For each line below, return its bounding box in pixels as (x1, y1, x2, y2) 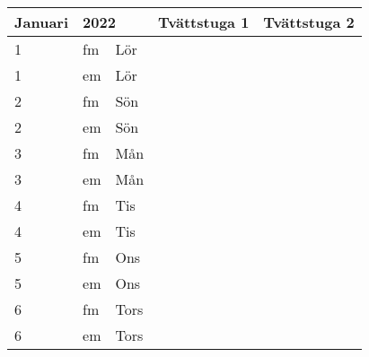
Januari (14, 12, 69, 32)
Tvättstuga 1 (158, 12, 250, 32)
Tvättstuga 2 (263, 12, 355, 32)
